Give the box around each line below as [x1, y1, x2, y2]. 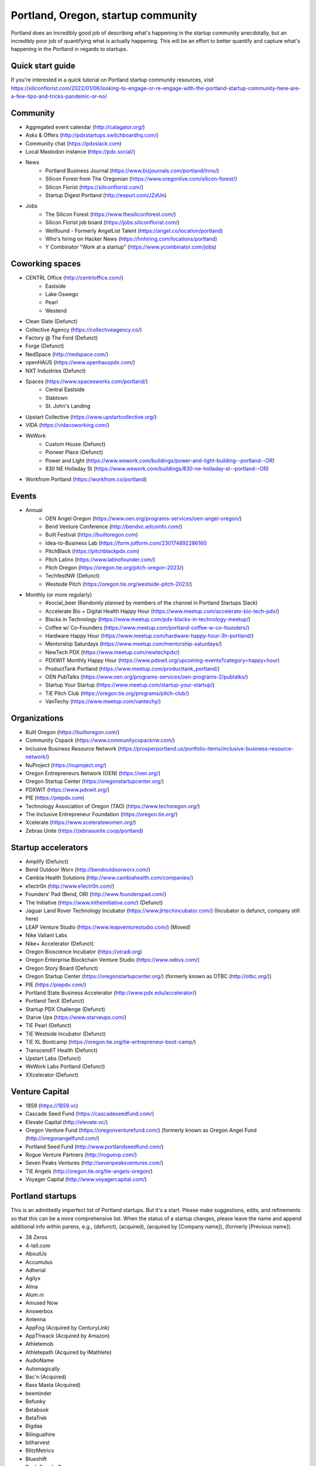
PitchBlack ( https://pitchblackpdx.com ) [45, 548, 140, 555]
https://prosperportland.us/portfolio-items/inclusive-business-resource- [119, 745, 294, 752]
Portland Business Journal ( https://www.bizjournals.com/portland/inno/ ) [45, 167, 219, 174]
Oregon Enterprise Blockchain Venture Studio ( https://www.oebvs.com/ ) [25, 956, 200, 963]
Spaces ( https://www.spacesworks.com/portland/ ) [25, 378, 148, 385]
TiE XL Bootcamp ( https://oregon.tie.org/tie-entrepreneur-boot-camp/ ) [25, 1039, 196, 1046]
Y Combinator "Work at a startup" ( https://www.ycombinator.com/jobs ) [45, 243, 217, 250]
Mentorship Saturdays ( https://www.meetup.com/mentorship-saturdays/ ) [45, 640, 222, 647]
